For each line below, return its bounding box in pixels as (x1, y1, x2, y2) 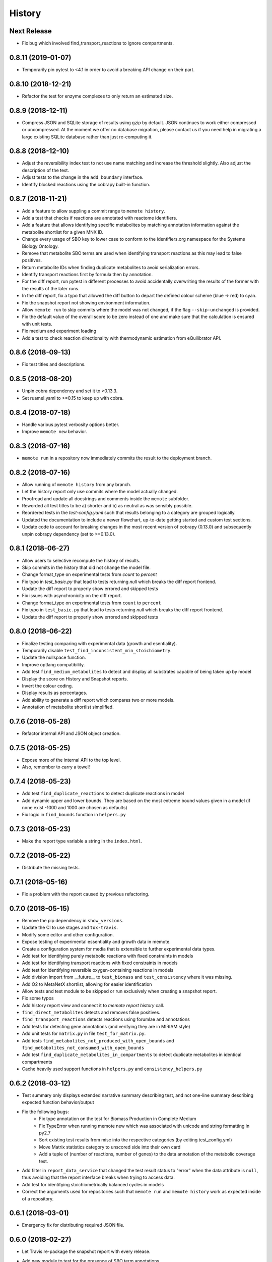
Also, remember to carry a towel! (22, 764, 90, 770)
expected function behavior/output (22, 1099, 94, 1106)
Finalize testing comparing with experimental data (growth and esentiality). (22, 640, 177, 646)
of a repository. (22, 1195, 54, 1201)
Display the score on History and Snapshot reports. (22, 675, 128, 681)
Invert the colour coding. (22, 682, 73, 689)
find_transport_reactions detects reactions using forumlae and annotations (22, 1016, 190, 1022)
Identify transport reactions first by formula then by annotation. (22, 272, 153, 278)
